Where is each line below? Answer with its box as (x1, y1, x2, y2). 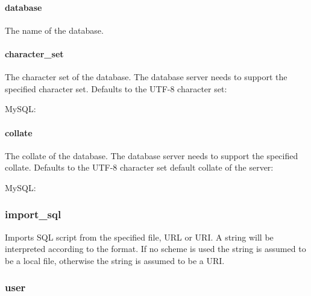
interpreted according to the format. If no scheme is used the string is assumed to (5, 242, 306, 255)
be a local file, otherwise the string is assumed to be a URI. (5, 254, 225, 266)
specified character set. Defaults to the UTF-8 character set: (5, 82, 227, 95)
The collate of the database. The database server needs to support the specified (5, 149, 298, 162)
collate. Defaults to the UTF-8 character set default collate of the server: (5, 161, 274, 174)
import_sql (5, 207, 61, 222)
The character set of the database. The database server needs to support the (5, 71, 287, 83)
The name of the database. (5, 24, 104, 36)
